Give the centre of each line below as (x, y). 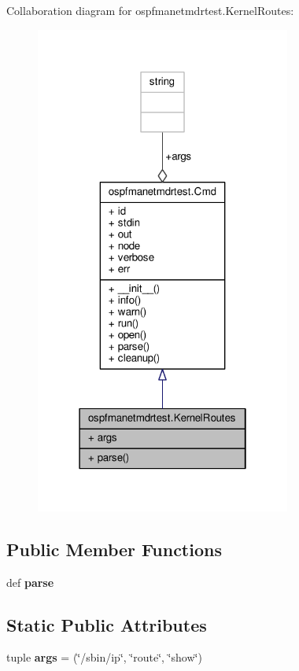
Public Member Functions (114, 549)
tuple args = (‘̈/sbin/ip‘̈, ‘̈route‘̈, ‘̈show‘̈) (104, 657)
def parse (30, 582)
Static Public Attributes (107, 624)
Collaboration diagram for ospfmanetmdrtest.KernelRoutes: (150, 10)
